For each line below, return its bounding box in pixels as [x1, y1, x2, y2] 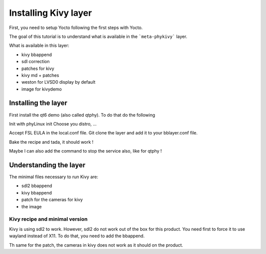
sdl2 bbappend [21, 183, 53, 189]
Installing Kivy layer [9, 7, 92, 18]
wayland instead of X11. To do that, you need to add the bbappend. [9, 233, 145, 239]
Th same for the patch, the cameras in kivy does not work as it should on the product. [9, 242, 183, 248]
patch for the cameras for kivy [21, 197, 83, 203]
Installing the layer [9, 99, 67, 107]
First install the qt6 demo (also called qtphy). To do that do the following [9, 112, 155, 118]
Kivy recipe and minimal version [9, 216, 88, 222]
